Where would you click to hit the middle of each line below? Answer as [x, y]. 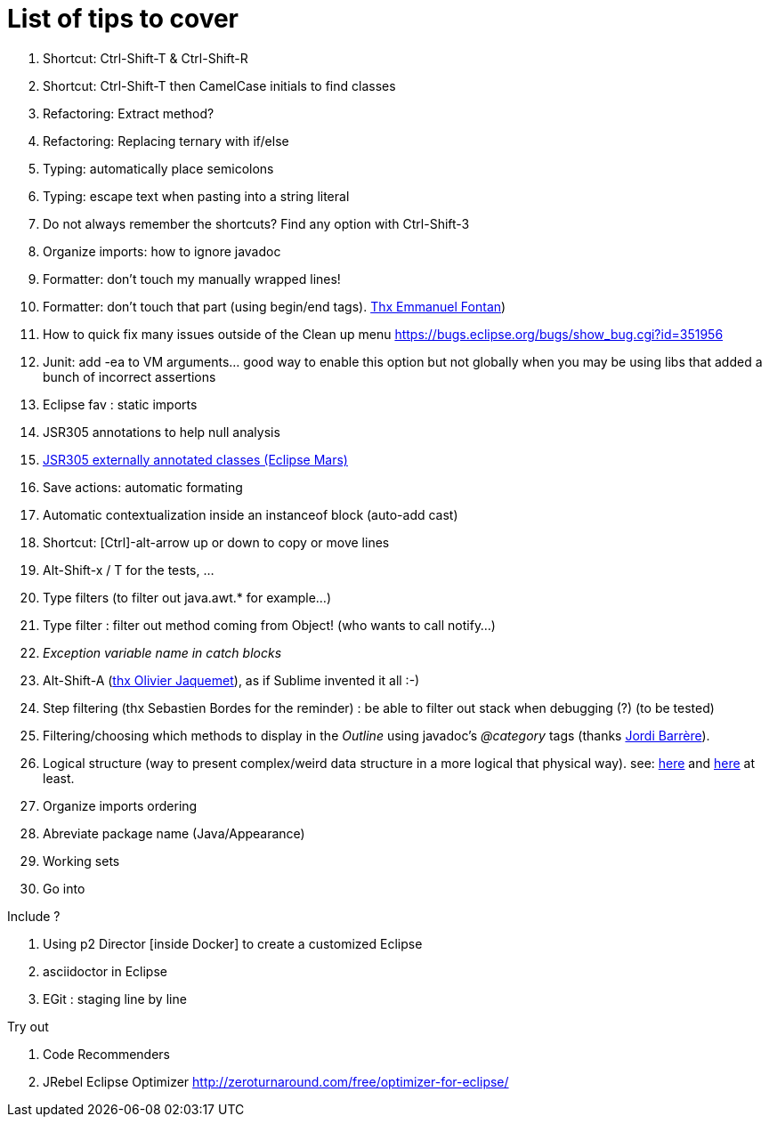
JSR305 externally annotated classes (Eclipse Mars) [195, 459]
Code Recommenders [107, 1054]
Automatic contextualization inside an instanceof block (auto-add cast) [251, 514]
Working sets [81, 861]
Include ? [34, 916]
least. [59, 778]
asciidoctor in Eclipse [105, 971]
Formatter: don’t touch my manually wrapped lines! [192, 279]
